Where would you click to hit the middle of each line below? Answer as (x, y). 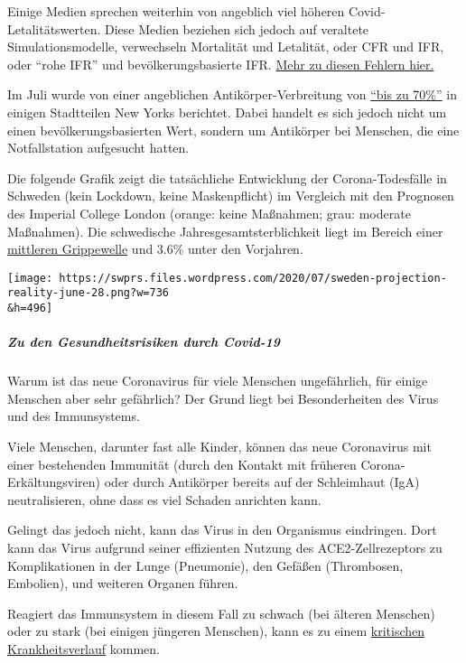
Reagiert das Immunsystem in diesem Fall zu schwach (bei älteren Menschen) (221, 613)
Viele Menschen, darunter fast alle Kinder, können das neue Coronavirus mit (219, 447)
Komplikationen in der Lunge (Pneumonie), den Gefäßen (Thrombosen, (205, 565)
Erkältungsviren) (54, 482)
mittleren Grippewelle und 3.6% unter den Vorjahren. (155, 249)
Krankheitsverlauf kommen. (84, 648)
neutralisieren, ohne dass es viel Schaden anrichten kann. (164, 499)
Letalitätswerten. (54, 28)
